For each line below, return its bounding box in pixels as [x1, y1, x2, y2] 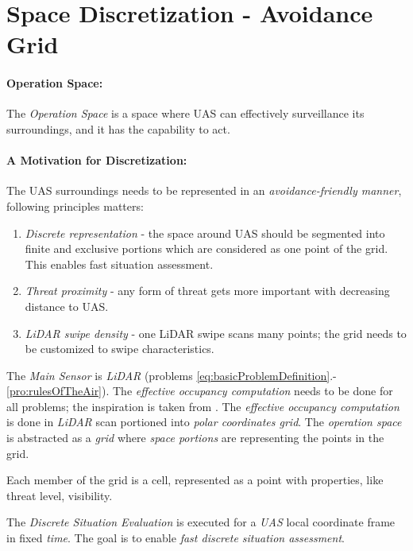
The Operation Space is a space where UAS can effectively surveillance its [6, 105, 365, 122]
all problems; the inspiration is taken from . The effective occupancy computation [6, 398, 399, 414]
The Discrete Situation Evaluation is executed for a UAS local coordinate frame [6, 514, 396, 530]
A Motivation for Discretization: [6, 152, 187, 169]
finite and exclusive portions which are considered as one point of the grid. [25, 240, 388, 257]
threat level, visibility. [6, 487, 113, 503]
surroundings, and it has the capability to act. [6, 120, 230, 137]
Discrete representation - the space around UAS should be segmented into [25, 224, 385, 241]
